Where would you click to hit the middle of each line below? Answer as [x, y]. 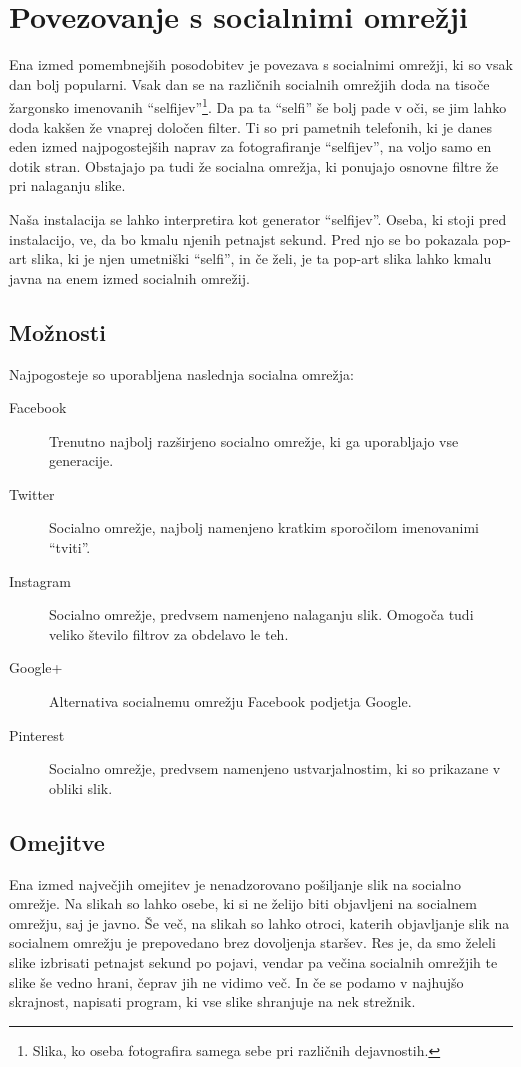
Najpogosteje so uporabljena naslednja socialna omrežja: [181, 373]
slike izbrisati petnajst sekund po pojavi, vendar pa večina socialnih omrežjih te [253, 962]
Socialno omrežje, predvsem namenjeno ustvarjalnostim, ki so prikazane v [275, 768]
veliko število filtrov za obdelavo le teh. [169, 633]
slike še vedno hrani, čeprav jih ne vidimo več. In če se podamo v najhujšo [236, 981]
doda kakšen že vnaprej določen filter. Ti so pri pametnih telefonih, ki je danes [250, 126]
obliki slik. [81, 787]
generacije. [81, 460]
